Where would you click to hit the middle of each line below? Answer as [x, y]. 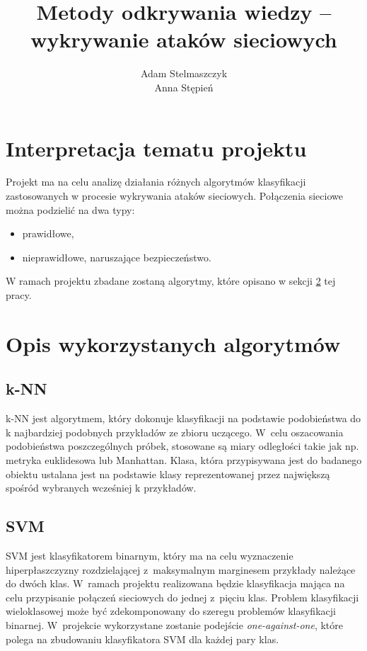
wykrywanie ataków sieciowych [184, 39]
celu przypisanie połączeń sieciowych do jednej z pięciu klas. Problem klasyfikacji [182, 597]
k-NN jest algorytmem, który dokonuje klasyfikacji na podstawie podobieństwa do [183, 418]
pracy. [19, 295]
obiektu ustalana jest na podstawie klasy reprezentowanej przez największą [168, 474]
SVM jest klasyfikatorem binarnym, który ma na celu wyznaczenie [150, 555]
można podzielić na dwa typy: [70, 209]
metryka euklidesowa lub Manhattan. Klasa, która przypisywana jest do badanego [184, 459]
